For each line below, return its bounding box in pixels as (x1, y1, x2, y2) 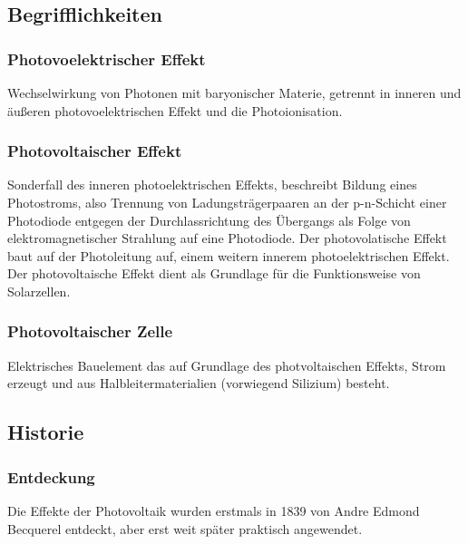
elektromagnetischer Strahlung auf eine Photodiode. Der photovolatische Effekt (7, 228, 447, 248)
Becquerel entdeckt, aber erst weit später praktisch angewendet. (7, 519, 363, 538)
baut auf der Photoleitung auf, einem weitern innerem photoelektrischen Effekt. (7, 246, 450, 265)
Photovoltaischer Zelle (7, 320, 173, 343)
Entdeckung (7, 465, 95, 488)
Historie (7, 418, 84, 446)
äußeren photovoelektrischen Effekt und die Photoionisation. (7, 101, 343, 120)
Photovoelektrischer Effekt (7, 47, 206, 70)
